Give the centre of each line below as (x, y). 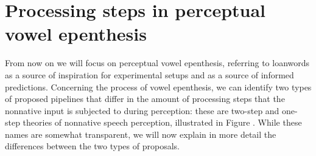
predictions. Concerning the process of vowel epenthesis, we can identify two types (158, 86)
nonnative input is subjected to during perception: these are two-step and (142, 110)
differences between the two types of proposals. (92, 146)
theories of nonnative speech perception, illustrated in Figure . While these (162, 122)
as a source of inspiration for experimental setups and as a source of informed (149, 74)
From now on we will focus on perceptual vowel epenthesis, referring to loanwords (157, 63)
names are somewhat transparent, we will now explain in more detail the (141, 134)
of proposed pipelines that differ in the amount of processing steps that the (145, 99)
